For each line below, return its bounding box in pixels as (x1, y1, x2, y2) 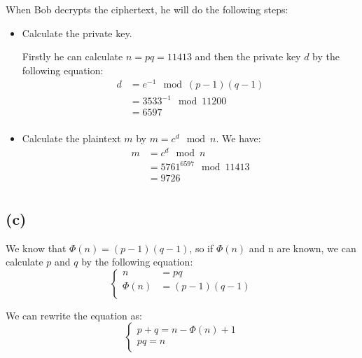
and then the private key (195, 49, 301, 64)
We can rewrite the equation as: (6, 308, 142, 322)
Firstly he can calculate (22, 49, 123, 64)
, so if (189, 240, 214, 255)
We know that (6, 240, 67, 255)
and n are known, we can (249, 240, 356, 255)
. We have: (216, 131, 261, 146)
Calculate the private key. (22, 25, 132, 40)
